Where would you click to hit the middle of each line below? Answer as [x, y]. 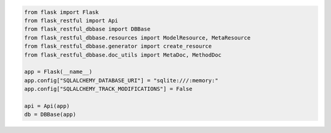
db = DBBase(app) [50, 115]
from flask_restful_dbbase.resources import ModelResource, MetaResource [137, 38]
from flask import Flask [62, 12]
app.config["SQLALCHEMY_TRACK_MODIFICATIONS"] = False [108, 89]
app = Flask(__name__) [58, 72]
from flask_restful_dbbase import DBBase [87, 29]
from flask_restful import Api [71, 20]
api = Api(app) [47, 106]
